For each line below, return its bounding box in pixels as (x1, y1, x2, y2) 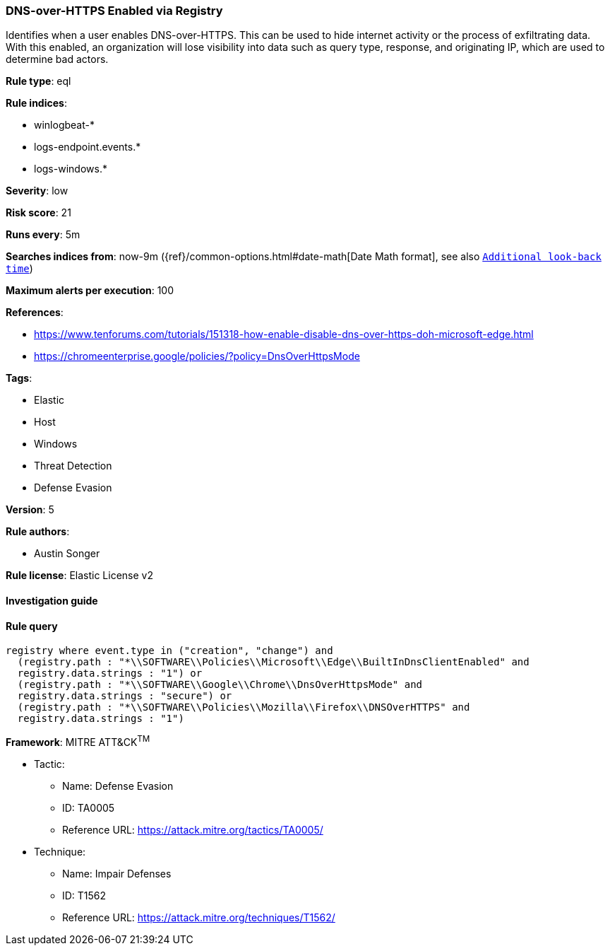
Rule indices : (6, 97, 67, 110)
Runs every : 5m (6, 228, 80, 241)
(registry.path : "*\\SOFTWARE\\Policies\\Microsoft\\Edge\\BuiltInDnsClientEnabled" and (17, 656, 530, 668)
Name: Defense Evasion (62, 779, 174, 792)
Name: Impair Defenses (62, 867, 172, 880)
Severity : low (6, 185, 68, 197)
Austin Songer (34, 547, 100, 560)
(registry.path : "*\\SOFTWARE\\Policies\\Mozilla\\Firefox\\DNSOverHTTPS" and (17, 701, 470, 713)
